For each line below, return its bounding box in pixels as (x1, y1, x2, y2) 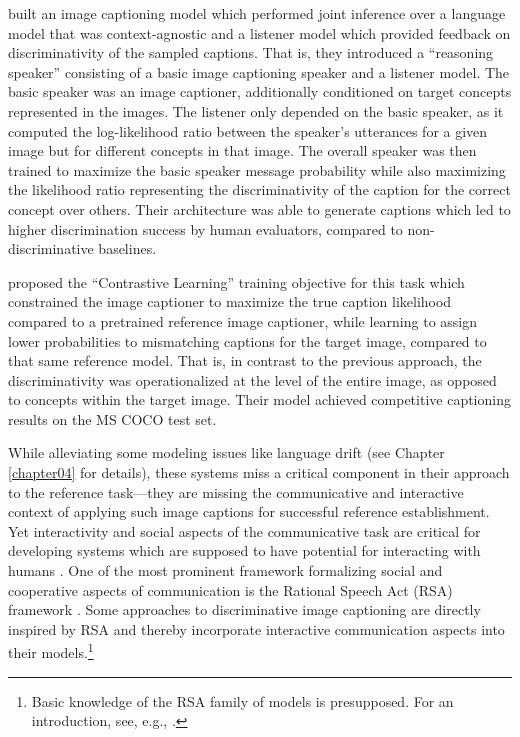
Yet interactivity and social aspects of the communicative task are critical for (8, 520, 481, 541)
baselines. (98, 238, 157, 259)
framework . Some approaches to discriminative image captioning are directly (8, 599, 481, 620)
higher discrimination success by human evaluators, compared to (8, 218, 403, 239)
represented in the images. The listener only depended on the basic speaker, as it (8, 100, 504, 121)
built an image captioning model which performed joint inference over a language (8, 3, 506, 23)
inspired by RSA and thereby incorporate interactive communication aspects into (8, 618, 505, 639)
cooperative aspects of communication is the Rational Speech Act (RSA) (8, 579, 453, 600)
